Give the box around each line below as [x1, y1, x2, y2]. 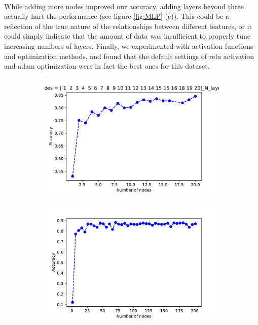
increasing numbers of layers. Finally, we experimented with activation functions [4, 40, 253, 51]
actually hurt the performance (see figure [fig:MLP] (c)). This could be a [4, 11, 230, 21]
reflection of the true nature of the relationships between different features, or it [4, 20, 252, 31]
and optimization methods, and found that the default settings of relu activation [4, 50, 254, 61]
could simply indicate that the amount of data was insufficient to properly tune [4, 31, 251, 41]
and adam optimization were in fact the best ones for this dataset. [4, 61, 210, 71]
